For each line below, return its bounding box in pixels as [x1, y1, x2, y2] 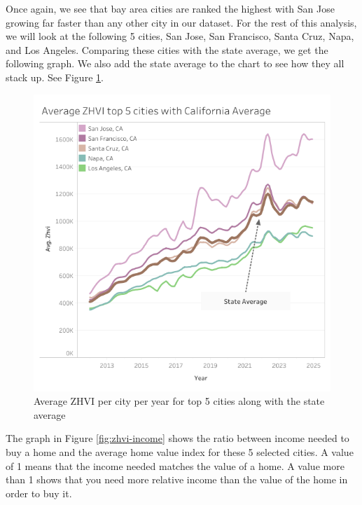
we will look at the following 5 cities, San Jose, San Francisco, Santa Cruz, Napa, [6, 29, 354, 43]
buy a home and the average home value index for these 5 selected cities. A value [6, 444, 354, 459]
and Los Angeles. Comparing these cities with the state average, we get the [6, 42, 328, 57]
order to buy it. [6, 485, 72, 500]
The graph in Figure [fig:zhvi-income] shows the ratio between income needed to [6, 431, 349, 445]
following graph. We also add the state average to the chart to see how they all [6, 56, 344, 71]
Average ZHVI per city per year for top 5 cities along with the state [34, 394, 325, 408]
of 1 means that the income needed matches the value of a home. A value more [6, 458, 344, 473]
